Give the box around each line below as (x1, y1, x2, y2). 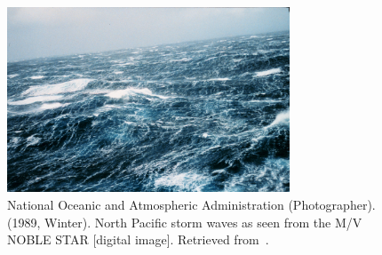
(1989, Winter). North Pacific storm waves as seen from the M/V (7, 212, 362, 231)
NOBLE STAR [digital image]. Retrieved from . (7, 230, 269, 249)
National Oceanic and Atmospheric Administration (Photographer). (7, 195, 376, 213)
